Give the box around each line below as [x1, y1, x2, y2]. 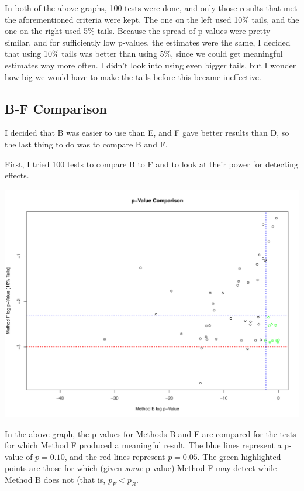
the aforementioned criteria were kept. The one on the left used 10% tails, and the [5, 13, 299, 25]
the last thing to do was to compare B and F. [5, 138, 168, 150]
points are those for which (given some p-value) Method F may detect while [5, 462, 277, 474]
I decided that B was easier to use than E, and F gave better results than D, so [5, 126, 289, 139]
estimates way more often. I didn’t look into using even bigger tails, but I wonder [5, 59, 296, 71]
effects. [5, 169, 29, 181]
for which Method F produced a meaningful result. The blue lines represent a [5, 439, 282, 451]
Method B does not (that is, [5, 473, 106, 486]
